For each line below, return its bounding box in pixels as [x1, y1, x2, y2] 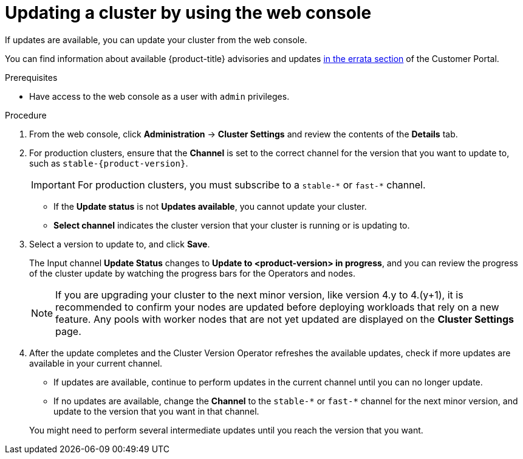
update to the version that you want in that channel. [53, 406, 259, 416]
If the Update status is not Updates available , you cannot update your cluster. [53, 201, 367, 212]
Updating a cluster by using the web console [5, 2, 372, 23]
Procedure [5, 109, 47, 120]
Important [31, 178, 75, 191]
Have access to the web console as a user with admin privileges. [29, 91, 290, 102]
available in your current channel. [29, 357, 163, 368]
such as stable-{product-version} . [29, 157, 188, 168]
